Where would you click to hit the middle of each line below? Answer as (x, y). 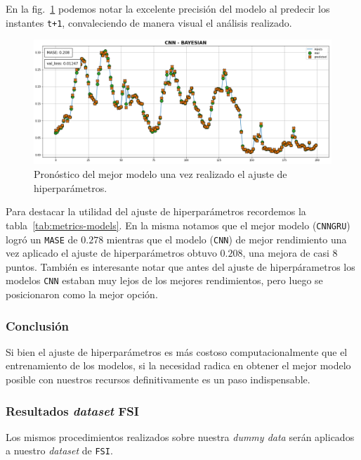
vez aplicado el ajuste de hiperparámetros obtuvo (111, 253)
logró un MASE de (42, 239)
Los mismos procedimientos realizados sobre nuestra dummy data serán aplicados (180, 436)
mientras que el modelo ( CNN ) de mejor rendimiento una (227, 239)
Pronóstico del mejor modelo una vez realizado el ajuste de (160, 174)
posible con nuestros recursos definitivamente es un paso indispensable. (158, 379)
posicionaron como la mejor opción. (82, 294)
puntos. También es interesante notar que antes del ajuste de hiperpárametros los (180, 266)
